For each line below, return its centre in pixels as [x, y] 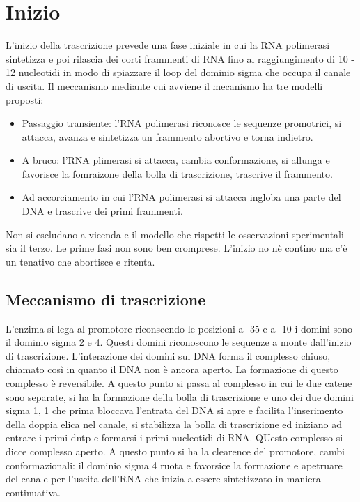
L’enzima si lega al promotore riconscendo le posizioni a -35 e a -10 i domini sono [179, 328]
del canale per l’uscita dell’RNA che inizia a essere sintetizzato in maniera [163, 479]
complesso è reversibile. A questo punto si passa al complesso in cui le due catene [179, 383]
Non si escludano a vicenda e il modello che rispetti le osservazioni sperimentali [175, 234]
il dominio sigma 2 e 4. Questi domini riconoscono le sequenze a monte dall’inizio [179, 342]
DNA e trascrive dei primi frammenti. [102, 211]
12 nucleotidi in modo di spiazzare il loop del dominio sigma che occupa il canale [178, 72]
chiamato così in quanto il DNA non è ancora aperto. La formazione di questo [172, 369]
